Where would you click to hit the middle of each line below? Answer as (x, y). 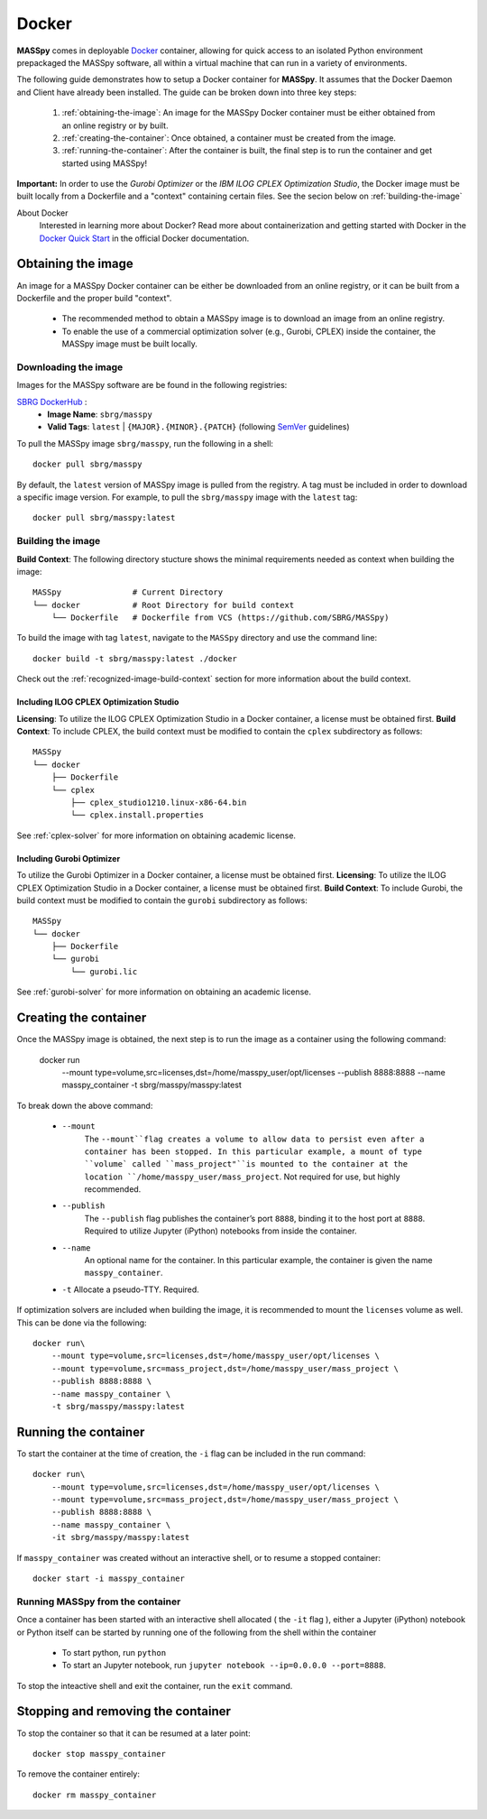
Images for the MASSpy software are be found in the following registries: (152, 385)
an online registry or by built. (115, 125)
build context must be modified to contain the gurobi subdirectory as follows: (162, 900)
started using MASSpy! (105, 163)
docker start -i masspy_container (109, 1578)
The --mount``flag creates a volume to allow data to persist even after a (254, 1139)
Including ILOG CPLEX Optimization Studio (98, 702)
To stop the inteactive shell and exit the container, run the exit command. (155, 1685)
